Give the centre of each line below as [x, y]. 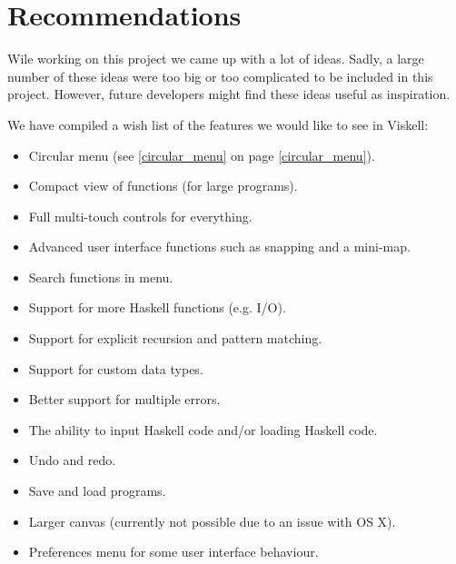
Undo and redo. [72, 460]
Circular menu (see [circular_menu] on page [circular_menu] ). [202, 155]
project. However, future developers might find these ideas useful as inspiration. [229, 94]
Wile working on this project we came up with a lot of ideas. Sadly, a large [216, 59]
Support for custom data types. [116, 368]
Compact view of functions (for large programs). [163, 186]
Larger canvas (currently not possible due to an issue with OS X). [212, 521]
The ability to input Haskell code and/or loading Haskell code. [203, 429]
